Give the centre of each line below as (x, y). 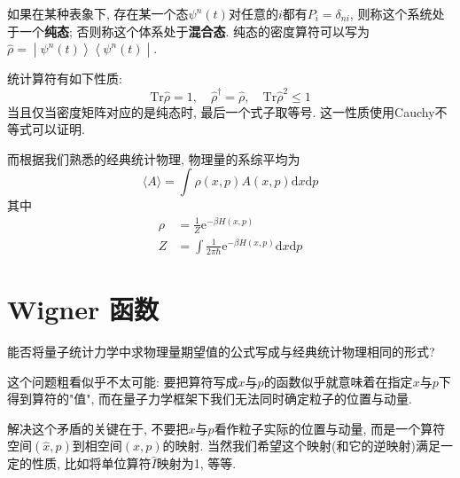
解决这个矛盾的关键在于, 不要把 (98, 428)
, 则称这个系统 (391, 13)
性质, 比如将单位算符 (91, 463)
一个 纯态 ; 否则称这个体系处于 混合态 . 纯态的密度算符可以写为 (195, 31)
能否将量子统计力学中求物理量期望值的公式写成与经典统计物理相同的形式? (221, 352)
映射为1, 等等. (196, 463)
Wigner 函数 (83, 309)
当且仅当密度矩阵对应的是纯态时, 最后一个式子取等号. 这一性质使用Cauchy (221, 111)
